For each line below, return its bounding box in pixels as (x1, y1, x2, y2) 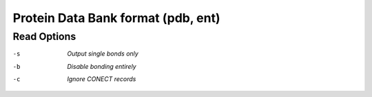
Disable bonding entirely (67, 62, 137, 70)
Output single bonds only (67, 50, 139, 58)
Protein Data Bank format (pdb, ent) (12, 10, 220, 25)
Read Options (12, 30, 76, 43)
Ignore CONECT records (67, 75, 136, 83)
